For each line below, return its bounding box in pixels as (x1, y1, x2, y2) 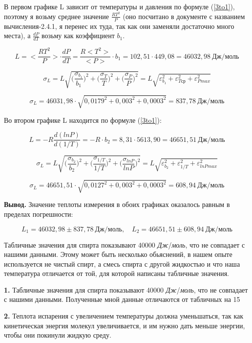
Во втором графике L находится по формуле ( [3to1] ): (4, 114, 162, 125)
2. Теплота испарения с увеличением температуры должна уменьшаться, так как (4, 311, 244, 321)
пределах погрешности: (4, 208, 73, 219)
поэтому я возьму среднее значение (4, 11, 109, 21)
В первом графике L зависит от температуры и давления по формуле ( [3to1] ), (4, 1, 235, 11)
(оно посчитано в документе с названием (123, 11, 245, 21)
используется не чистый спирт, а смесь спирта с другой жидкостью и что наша (4, 258, 240, 269)
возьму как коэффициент (42, 30, 115, 41)
